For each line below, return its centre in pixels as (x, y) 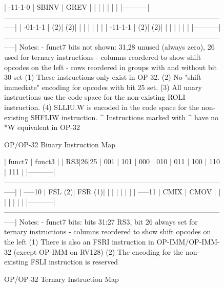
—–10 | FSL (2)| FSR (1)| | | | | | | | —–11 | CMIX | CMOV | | (122, 192)
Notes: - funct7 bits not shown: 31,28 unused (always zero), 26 (117, 47)
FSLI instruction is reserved (74, 262)
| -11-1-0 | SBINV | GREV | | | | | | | (61, 7)
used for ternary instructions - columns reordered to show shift (103, 57)
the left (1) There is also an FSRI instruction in (79, 242)
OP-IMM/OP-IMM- (188, 242)
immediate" (22, 87)
